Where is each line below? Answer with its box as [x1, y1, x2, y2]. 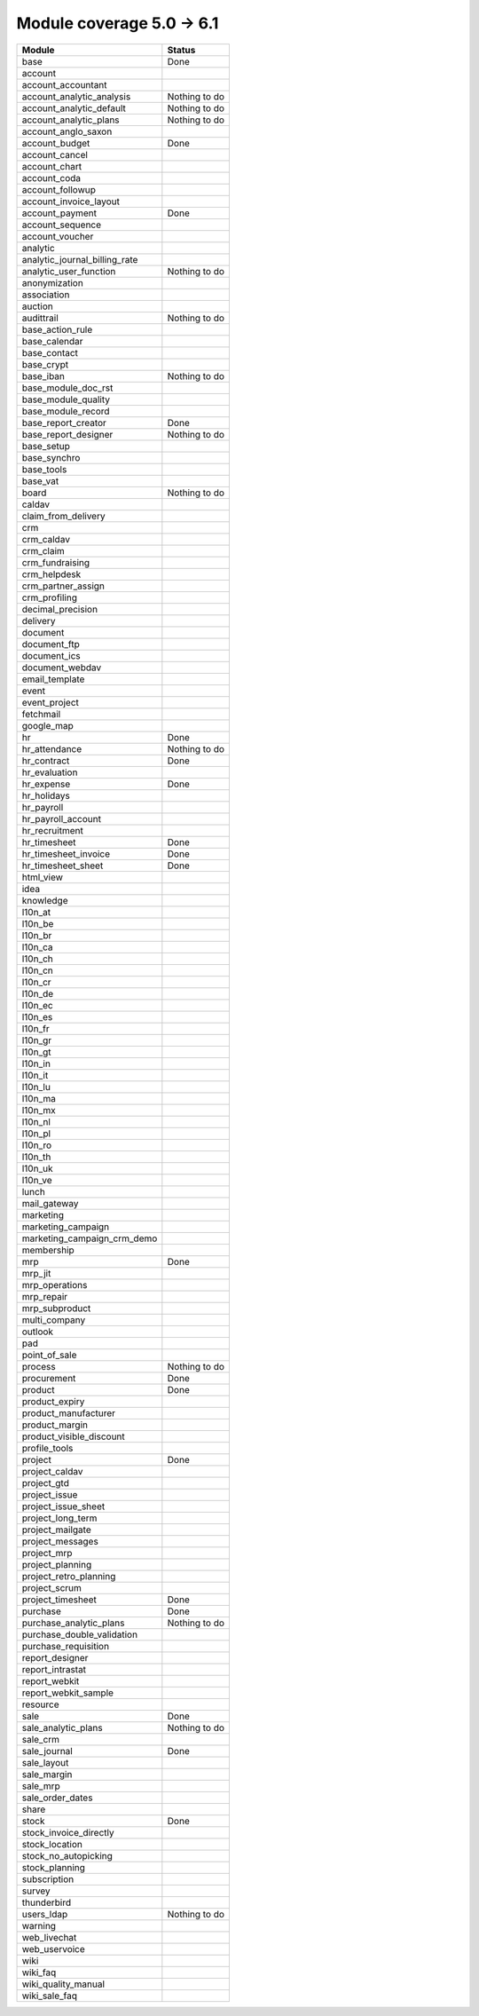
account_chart [21, 160, 82, 172]
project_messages [21, 1535, 99, 1547]
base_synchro [21, 451, 81, 463]
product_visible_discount [21, 1430, 126, 1443]
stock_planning [21, 1861, 86, 1873]
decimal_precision [21, 603, 98, 615]
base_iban [21, 369, 66, 382]
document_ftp [21, 637, 80, 650]
